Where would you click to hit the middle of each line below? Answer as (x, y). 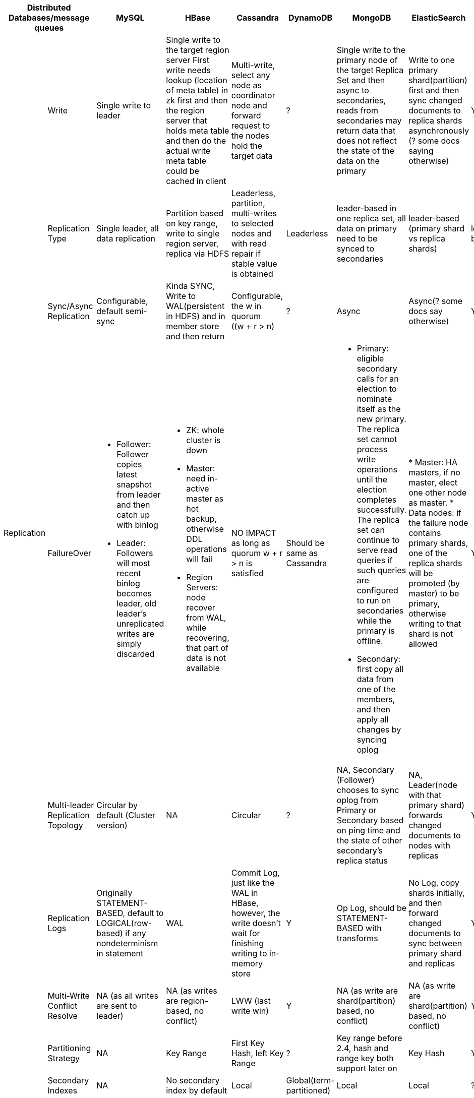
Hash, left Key (258, 1053)
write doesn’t (256, 923)
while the (374, 621)
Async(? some (436, 301)
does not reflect (367, 141)
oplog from (358, 800)
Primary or (357, 810)
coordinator (253, 95)
